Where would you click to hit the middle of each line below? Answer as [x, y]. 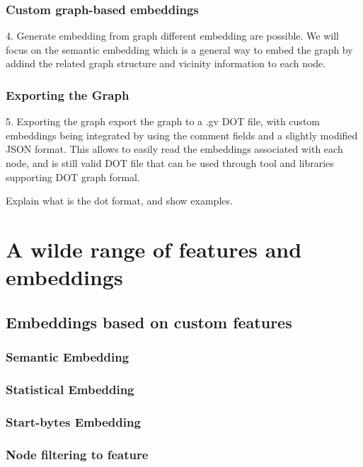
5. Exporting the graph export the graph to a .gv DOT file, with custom [163, 121]
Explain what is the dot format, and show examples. [119, 201]
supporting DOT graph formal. [73, 177]
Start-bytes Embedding [73, 421]
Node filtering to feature [77, 454]
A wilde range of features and [154, 249]
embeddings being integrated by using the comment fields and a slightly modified [182, 135]
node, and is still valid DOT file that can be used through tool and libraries [170, 163]
